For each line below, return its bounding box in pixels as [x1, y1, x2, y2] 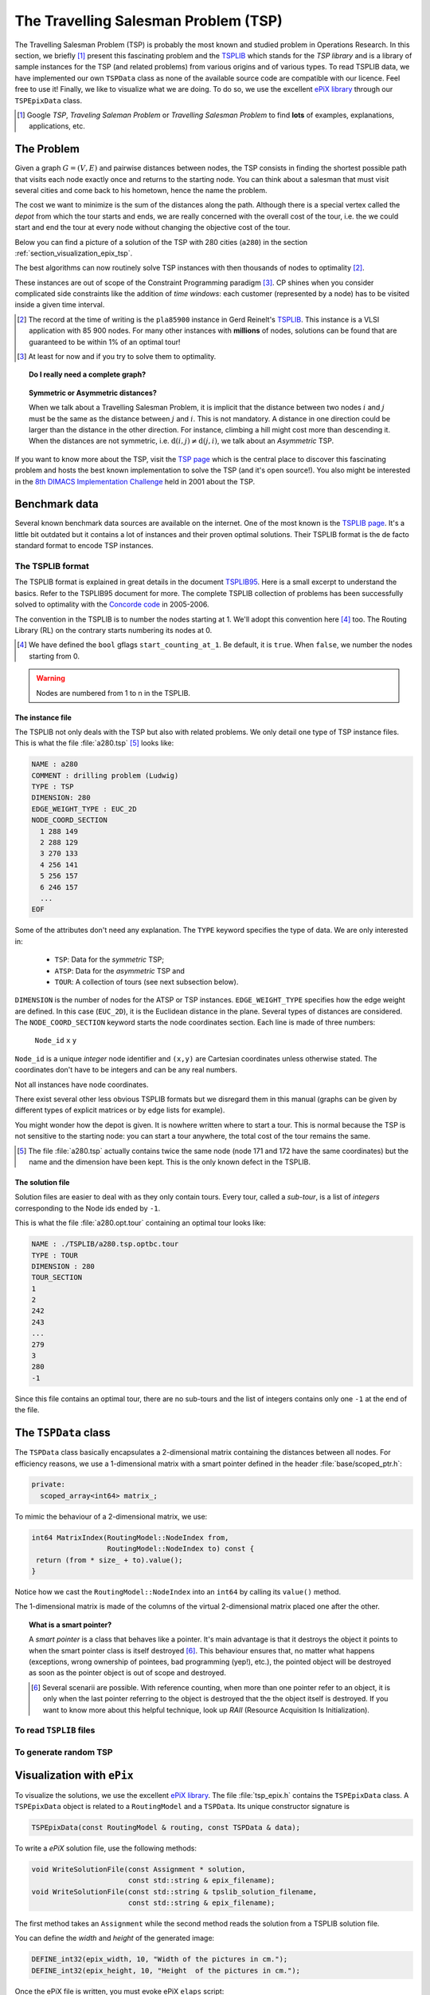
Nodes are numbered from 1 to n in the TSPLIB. [36, 688, 191, 697]
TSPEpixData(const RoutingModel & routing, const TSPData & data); [31, 1823, 301, 1831]
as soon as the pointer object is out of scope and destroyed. [29, 1668, 226, 1677]
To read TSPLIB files [14, 1724, 96, 1736]
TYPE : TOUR [31, 1250, 79, 1260]
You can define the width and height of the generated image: [14, 1934, 215, 1943]
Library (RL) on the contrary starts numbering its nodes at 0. [14, 625, 213, 634]
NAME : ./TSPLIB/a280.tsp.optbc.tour [31, 1239, 179, 1249]
